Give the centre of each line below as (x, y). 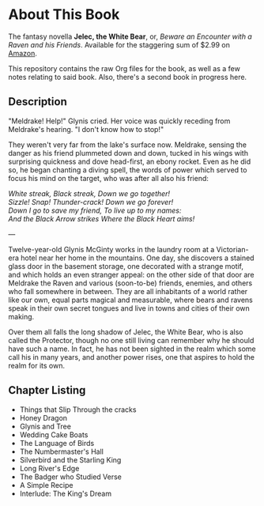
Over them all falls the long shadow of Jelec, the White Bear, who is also (126, 332)
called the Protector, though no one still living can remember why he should (131, 340)
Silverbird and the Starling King (70, 459)
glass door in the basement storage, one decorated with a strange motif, (126, 266)
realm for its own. (37, 365)
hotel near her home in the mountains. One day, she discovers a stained (138, 258)
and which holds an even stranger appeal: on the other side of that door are (131, 274)
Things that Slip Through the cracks (78, 410)
